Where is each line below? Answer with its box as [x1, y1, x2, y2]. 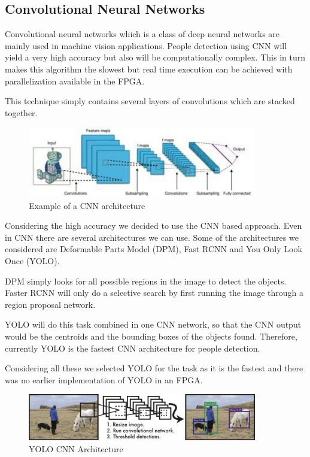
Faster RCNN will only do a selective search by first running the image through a [5, 286, 304, 299]
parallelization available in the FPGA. [5, 74, 145, 87]
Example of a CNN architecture [29, 199, 145, 211]
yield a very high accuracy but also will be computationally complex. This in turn [5, 51, 305, 63]
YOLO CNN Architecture [29, 442, 123, 455]
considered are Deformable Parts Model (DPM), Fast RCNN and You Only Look [5, 243, 302, 255]
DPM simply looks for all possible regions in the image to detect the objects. [5, 274, 287, 287]
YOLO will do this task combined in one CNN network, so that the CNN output [5, 318, 302, 331]
